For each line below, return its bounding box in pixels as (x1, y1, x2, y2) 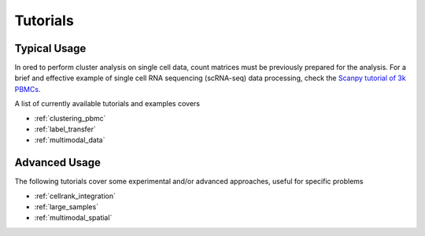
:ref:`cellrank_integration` (34, 191, 116, 201)
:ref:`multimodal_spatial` (34, 213, 113, 223)
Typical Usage (14, 42, 87, 55)
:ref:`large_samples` (34, 202, 98, 212)
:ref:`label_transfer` (34, 124, 96, 134)
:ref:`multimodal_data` (34, 135, 105, 145)
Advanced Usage (14, 156, 102, 169)
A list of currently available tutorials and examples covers (14, 99, 201, 109)
